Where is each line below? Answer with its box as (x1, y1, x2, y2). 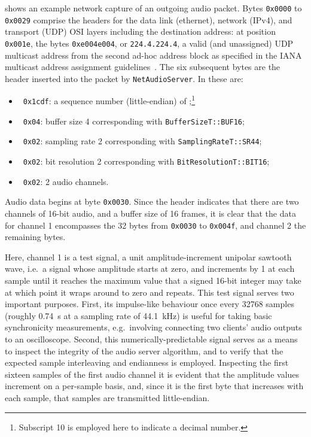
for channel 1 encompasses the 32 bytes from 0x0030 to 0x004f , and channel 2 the (5, 218, 306, 231)
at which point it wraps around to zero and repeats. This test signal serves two (5, 286, 294, 298)
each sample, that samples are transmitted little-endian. (5, 391, 210, 403)
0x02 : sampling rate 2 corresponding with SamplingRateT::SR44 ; (23, 135, 262, 147)
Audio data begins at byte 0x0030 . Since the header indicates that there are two (5, 195, 299, 208)
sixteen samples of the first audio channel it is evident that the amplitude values (5, 368, 300, 380)
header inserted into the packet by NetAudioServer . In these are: (5, 72, 243, 84)
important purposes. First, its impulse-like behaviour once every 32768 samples (5, 298, 294, 310)
